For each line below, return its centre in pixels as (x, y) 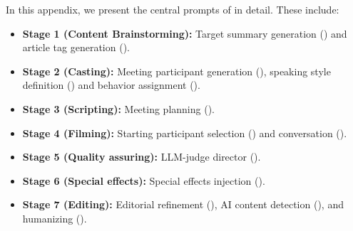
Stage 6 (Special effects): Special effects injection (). (144, 180)
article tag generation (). (76, 47)
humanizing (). (55, 218)
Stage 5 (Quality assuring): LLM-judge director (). (142, 157)
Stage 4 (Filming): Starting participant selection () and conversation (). (185, 133)
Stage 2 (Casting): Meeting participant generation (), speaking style (176, 71)
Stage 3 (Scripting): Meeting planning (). (118, 108)
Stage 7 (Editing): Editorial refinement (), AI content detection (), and (183, 204)
